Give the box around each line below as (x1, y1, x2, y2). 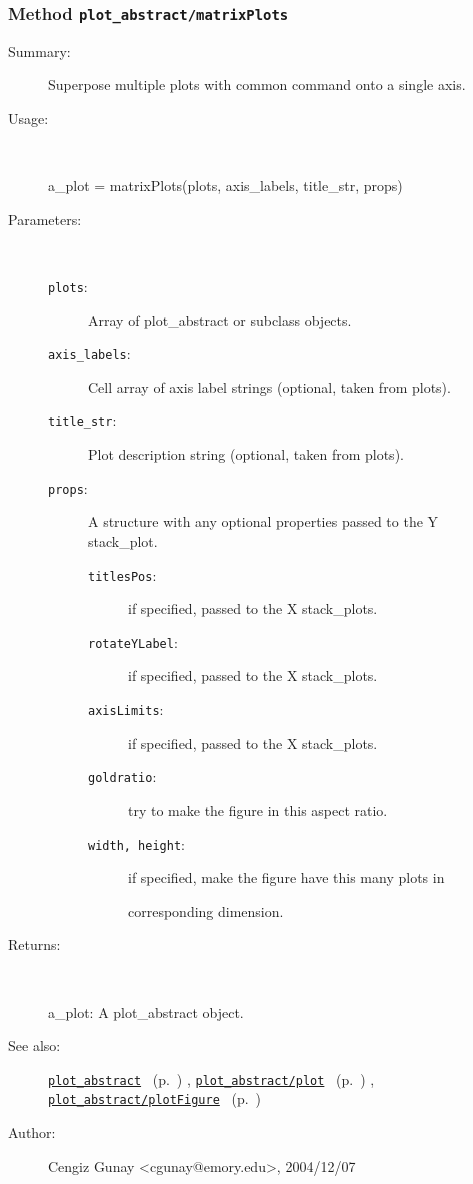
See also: (8, 1035, 61, 1056)
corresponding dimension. (128, 900, 284, 921)
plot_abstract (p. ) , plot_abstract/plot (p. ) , (48, 1068, 375, 1089)
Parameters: (8, 208, 82, 229)
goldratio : (88, 766, 157, 787)
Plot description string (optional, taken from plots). (88, 444, 404, 465)
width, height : (88, 833, 185, 854)
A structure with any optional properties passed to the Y (88, 511, 439, 532)
